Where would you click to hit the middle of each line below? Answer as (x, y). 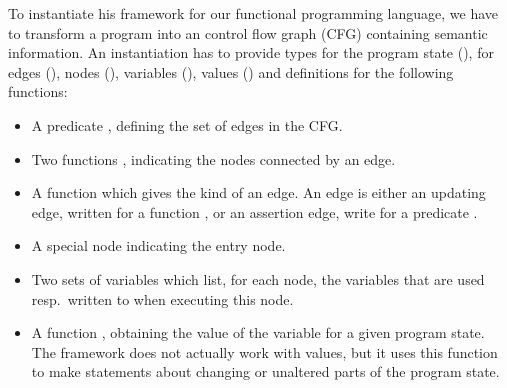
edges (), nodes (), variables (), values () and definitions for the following (231, 71)
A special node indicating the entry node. (158, 245)
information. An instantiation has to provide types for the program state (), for (251, 52)
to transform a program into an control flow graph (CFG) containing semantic (248, 32)
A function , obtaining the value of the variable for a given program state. (258, 332)
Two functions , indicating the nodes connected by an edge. (213, 158)
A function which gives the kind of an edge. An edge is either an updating (258, 192)
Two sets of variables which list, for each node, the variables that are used (258, 278)
